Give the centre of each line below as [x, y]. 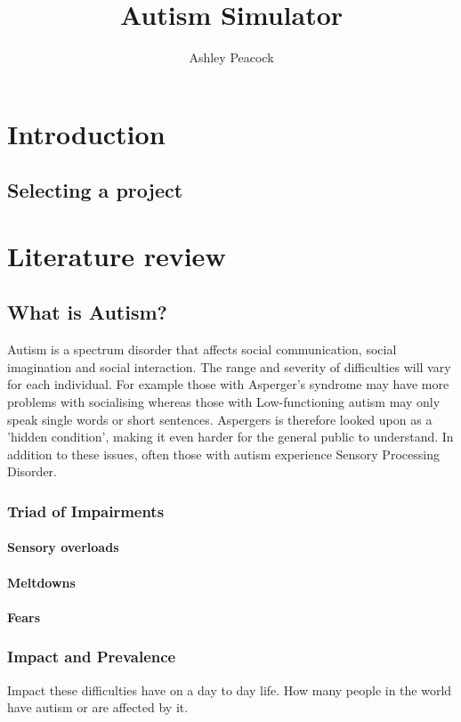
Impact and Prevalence [92, 657]
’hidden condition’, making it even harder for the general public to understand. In [230, 437]
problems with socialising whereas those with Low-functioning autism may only [224, 402]
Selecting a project [95, 190]
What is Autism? [87, 312]
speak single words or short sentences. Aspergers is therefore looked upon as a [220, 419]
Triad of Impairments [86, 511]
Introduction [86, 133]
